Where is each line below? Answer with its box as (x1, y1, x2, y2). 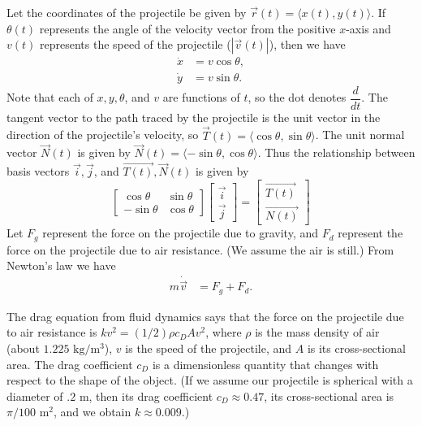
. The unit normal (315, 126, 405, 143)
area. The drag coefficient (6, 355, 133, 372)
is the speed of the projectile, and (125, 340, 292, 357)
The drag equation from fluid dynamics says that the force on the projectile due (6, 307, 404, 324)
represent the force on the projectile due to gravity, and (42, 224, 319, 241)
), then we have (269, 36, 346, 53)
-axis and (346, 20, 391, 37)
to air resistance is (6, 324, 97, 341)
